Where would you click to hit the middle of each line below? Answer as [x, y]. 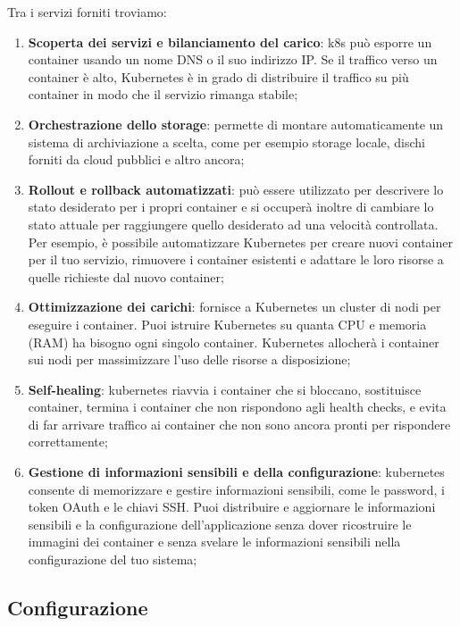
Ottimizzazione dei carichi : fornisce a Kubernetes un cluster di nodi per [234, 307]
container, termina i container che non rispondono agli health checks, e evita [237, 407]
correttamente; [68, 442]
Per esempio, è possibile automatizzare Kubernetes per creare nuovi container [240, 242]
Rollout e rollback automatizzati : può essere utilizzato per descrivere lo [236, 189]
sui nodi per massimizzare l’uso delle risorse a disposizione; [189, 359]
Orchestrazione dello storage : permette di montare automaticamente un [236, 124]
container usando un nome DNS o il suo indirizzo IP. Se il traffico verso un [233, 59]
